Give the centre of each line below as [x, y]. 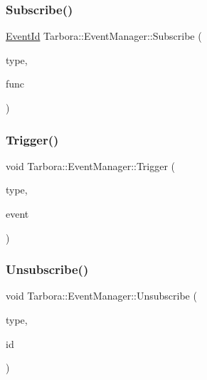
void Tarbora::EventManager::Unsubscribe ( [101, 296]
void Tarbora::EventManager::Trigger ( [91, 165]
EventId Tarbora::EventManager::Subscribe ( [104, 36]
